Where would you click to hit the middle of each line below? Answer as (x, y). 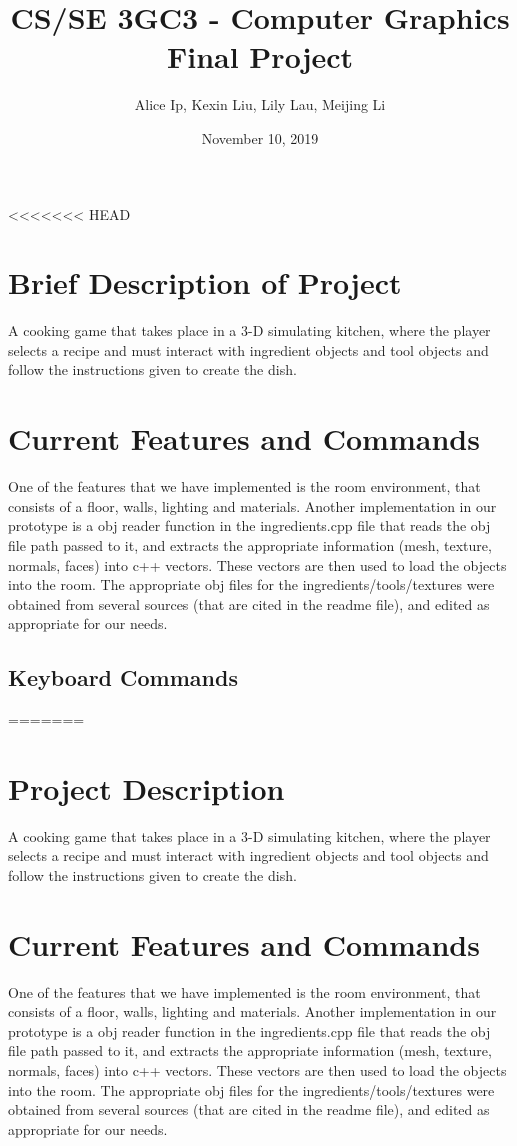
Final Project (260, 56)
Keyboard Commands (123, 677)
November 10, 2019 (260, 137)
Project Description (146, 787)
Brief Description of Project (205, 282)
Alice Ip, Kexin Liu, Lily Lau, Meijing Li (260, 104)
